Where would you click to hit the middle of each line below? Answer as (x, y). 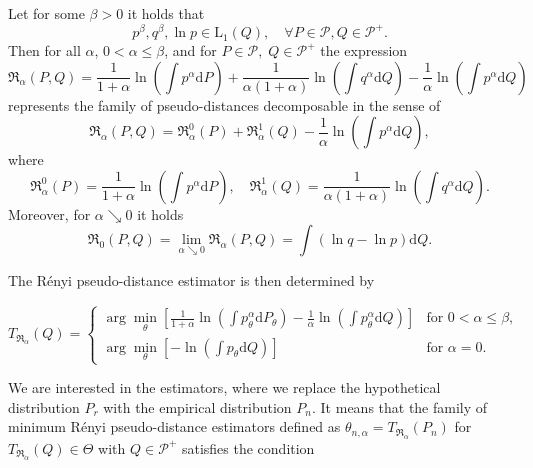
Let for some (46, 13)
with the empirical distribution (197, 406)
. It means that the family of (400, 406)
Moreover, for (49, 213)
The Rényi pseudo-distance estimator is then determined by (191, 280)
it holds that (166, 13)
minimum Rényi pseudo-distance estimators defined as (174, 426)
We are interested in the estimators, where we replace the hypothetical (224, 387)
